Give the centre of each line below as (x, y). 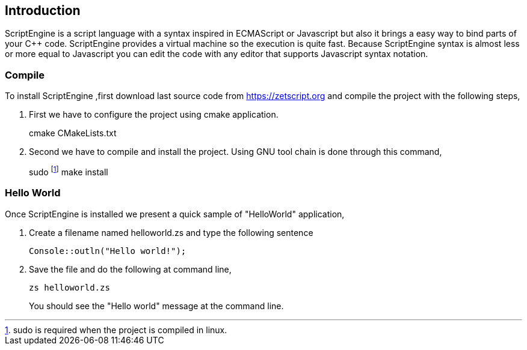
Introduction (43, 11)
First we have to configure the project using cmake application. (154, 115)
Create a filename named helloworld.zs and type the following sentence (171, 232)
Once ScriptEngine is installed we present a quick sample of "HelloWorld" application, (175, 214)
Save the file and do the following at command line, (130, 269)
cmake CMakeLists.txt (73, 133)
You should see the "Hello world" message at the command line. (156, 306)
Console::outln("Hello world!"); (108, 251)
